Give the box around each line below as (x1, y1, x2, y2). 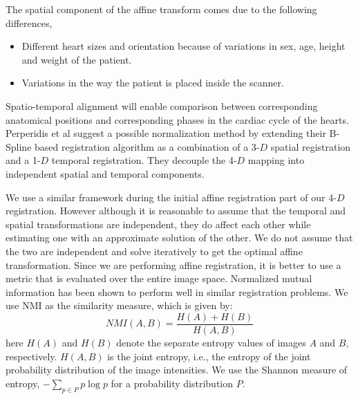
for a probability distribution (111, 375, 234, 390)
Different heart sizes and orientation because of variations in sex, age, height (21, 39, 346, 53)
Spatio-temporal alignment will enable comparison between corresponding (6, 98, 318, 113)
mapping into (247, 153, 305, 167)
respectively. (6, 349, 57, 363)
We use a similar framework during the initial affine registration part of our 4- (6, 189, 337, 204)
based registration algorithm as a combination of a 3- (35, 139, 260, 154)
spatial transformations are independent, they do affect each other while (6, 216, 311, 231)
